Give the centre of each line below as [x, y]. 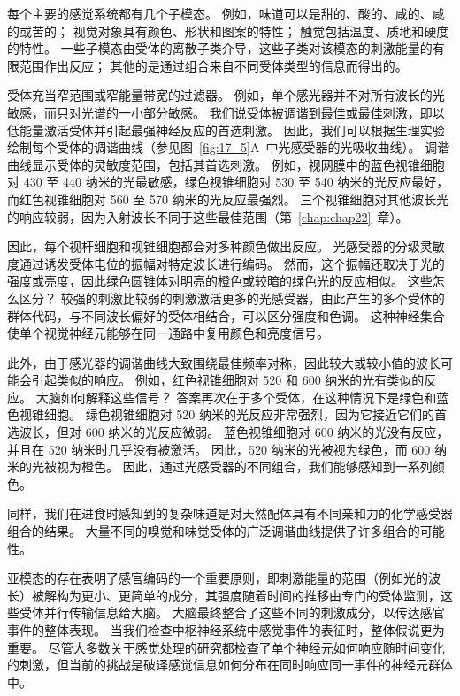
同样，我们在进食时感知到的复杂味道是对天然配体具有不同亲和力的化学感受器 [230, 513]
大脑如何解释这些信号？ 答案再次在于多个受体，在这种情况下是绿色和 [236, 397]
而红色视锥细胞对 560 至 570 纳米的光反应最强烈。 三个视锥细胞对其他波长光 [228, 199]
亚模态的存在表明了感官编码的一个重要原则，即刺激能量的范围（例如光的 [218, 578]
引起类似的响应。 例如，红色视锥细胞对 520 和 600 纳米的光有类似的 [228, 380]
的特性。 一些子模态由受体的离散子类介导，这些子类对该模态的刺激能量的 [220, 48]
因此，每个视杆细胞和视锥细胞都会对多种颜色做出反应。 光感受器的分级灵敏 [226, 246]
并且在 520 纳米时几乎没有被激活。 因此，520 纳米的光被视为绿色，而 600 [219, 449]
